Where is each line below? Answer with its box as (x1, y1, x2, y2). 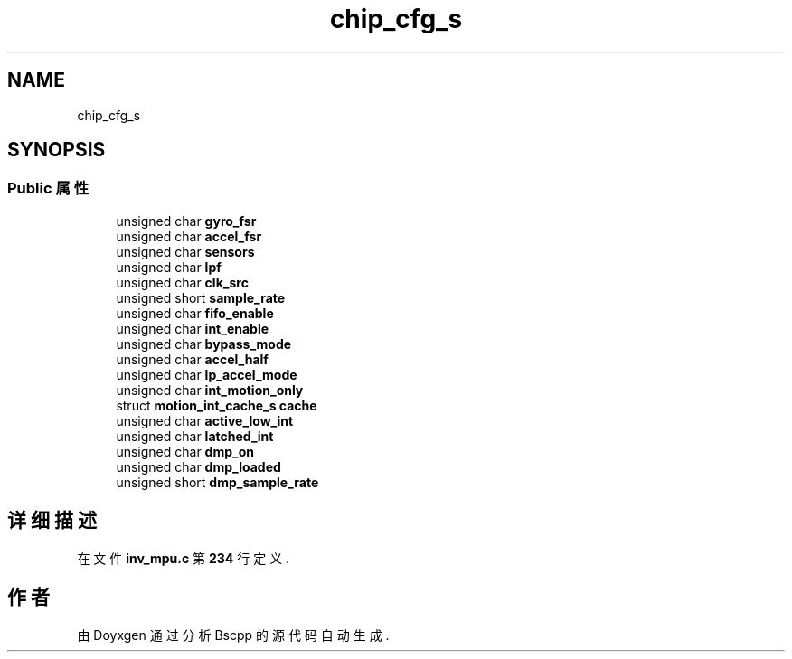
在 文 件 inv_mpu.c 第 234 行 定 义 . (77, 550, 290, 566)
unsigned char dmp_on (116, 443, 255, 459)
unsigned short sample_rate (116, 289, 286, 306)
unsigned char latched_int (116, 428, 274, 444)
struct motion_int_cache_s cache (116, 397, 317, 413)
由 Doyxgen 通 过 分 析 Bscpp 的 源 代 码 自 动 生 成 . (77, 626, 390, 643)
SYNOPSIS (7, 138, 106, 162)
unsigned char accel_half (116, 351, 269, 367)
